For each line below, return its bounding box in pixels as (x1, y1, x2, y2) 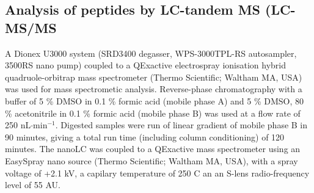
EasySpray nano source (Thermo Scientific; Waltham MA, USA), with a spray (5, 154, 298, 167)
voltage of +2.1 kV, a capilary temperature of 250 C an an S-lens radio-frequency (5, 166, 310, 179)
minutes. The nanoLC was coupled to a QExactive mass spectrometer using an (5, 142, 301, 155)
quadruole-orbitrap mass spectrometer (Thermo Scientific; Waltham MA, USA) (5, 70, 302, 83)
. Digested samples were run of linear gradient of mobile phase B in (55, 118, 308, 131)
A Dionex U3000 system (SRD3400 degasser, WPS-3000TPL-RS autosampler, (5, 46, 297, 59)
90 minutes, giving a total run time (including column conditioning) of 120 (5, 130, 285, 143)
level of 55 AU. (5, 178, 60, 191)
